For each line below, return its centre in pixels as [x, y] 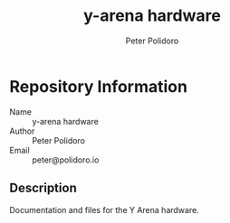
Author [22, 131]
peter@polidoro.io [66, 160]
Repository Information [99, 86]
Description [43, 188]
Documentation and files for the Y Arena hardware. [104, 209]
